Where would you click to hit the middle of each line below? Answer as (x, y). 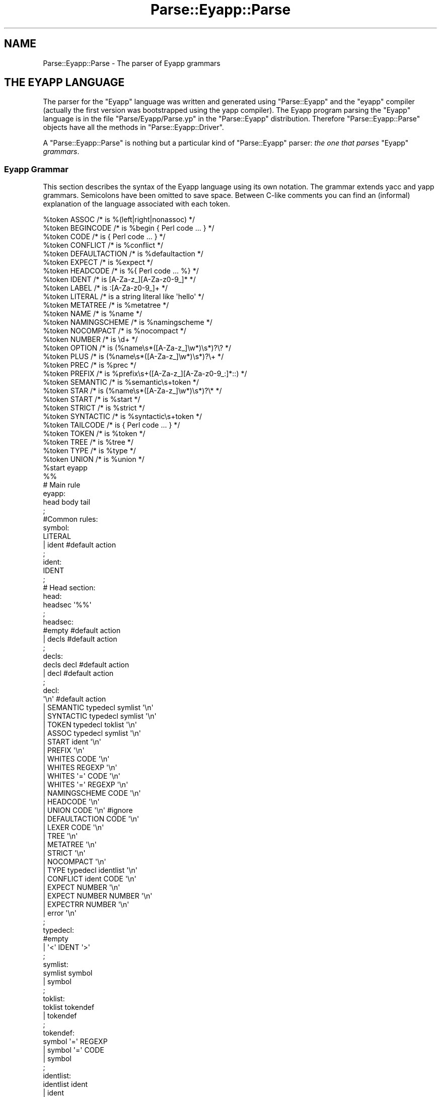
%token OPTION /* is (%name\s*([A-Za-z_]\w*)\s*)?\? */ (137, 348)
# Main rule (62, 485)
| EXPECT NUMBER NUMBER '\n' (98, 896)
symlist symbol (68, 973)
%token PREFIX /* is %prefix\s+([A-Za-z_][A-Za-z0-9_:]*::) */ (145, 374)
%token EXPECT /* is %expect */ (98, 262)
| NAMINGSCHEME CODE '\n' (92, 793)
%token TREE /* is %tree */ (88, 442)
